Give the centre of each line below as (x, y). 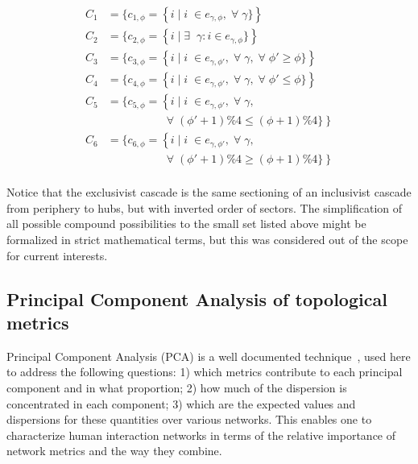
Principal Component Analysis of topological (197, 298)
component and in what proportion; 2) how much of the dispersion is (177, 388)
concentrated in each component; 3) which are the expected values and (181, 403)
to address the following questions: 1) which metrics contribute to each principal (205, 372)
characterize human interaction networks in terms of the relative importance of (201, 435)
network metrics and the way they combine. (114, 451)
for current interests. (57, 255)
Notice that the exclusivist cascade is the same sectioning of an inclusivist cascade (209, 192)
